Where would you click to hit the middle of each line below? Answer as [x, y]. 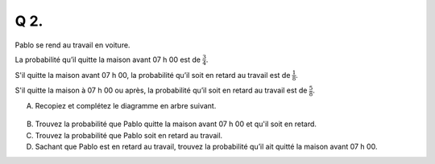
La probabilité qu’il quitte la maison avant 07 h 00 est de [108, 59]
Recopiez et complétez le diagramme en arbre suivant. [126, 106]
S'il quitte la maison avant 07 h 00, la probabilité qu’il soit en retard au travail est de [153, 75]
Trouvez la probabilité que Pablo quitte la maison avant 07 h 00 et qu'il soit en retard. [176, 124]
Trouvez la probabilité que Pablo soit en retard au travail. [129, 135]
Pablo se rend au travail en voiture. [72, 45]
